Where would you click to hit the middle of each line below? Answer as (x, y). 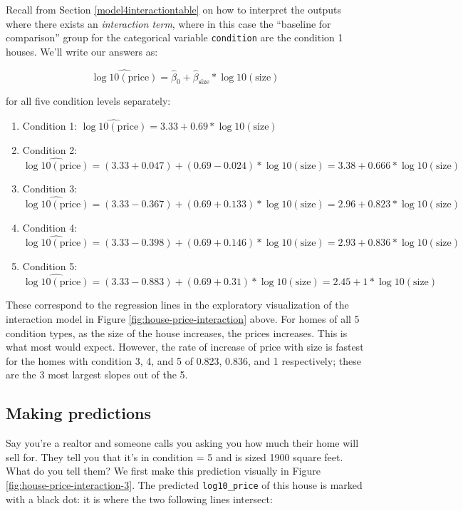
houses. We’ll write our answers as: (82, 51)
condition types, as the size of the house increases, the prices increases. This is (177, 332)
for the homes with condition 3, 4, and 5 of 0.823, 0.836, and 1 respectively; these (183, 360)
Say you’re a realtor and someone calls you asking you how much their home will (182, 443)
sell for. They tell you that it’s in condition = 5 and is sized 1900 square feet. (175, 456)
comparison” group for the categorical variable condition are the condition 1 (175, 37)
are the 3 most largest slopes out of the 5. (97, 375)
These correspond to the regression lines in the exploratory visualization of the (177, 305)
